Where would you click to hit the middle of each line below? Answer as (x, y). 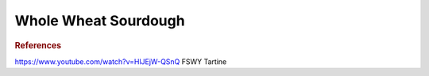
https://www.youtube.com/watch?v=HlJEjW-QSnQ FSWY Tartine (121, 61)
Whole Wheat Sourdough (100, 21)
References (38, 45)
